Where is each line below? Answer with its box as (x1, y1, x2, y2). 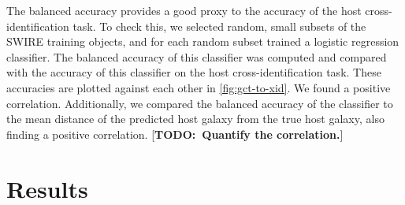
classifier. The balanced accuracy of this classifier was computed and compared (6, 48, 387, 65)
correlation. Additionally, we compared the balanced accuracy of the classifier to (6, 95, 393, 111)
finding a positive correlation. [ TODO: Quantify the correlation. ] (6, 125, 344, 142)
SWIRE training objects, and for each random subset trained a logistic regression (6, 33, 399, 50)
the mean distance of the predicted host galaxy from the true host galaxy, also (6, 110, 385, 127)
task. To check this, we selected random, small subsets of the (72, 17, 366, 34)
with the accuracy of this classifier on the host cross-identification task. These (6, 64, 381, 80)
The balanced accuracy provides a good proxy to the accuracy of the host (6, 2, 362, 18)
